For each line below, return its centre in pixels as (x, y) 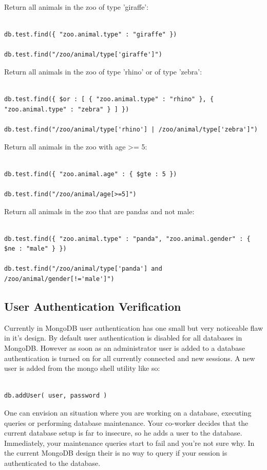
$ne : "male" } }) (35, 249)
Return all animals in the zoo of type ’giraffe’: (77, 7)
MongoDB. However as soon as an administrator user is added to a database (125, 348)
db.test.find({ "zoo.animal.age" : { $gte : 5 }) (91, 174)
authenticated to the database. (52, 463)
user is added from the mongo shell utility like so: (82, 368)
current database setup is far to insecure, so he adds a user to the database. (123, 433)
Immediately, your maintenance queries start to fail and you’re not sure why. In (129, 443)
